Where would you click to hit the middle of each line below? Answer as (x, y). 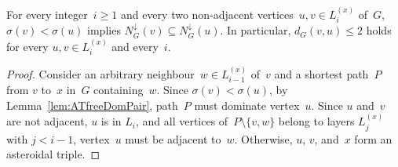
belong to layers (316, 121)
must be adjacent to (173, 138)
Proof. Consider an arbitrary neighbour (100, 73)
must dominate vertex (247, 105)
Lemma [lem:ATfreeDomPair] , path (92, 105)
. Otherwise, (263, 138)
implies (104, 30)
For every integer (47, 14)
